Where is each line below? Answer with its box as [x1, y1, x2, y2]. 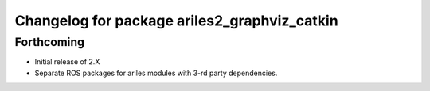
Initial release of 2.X [34, 57, 100, 66]
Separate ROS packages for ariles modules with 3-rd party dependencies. [34, 68, 278, 78]
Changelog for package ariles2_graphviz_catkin [14, 12, 338, 29]
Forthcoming [14, 35, 85, 49]
